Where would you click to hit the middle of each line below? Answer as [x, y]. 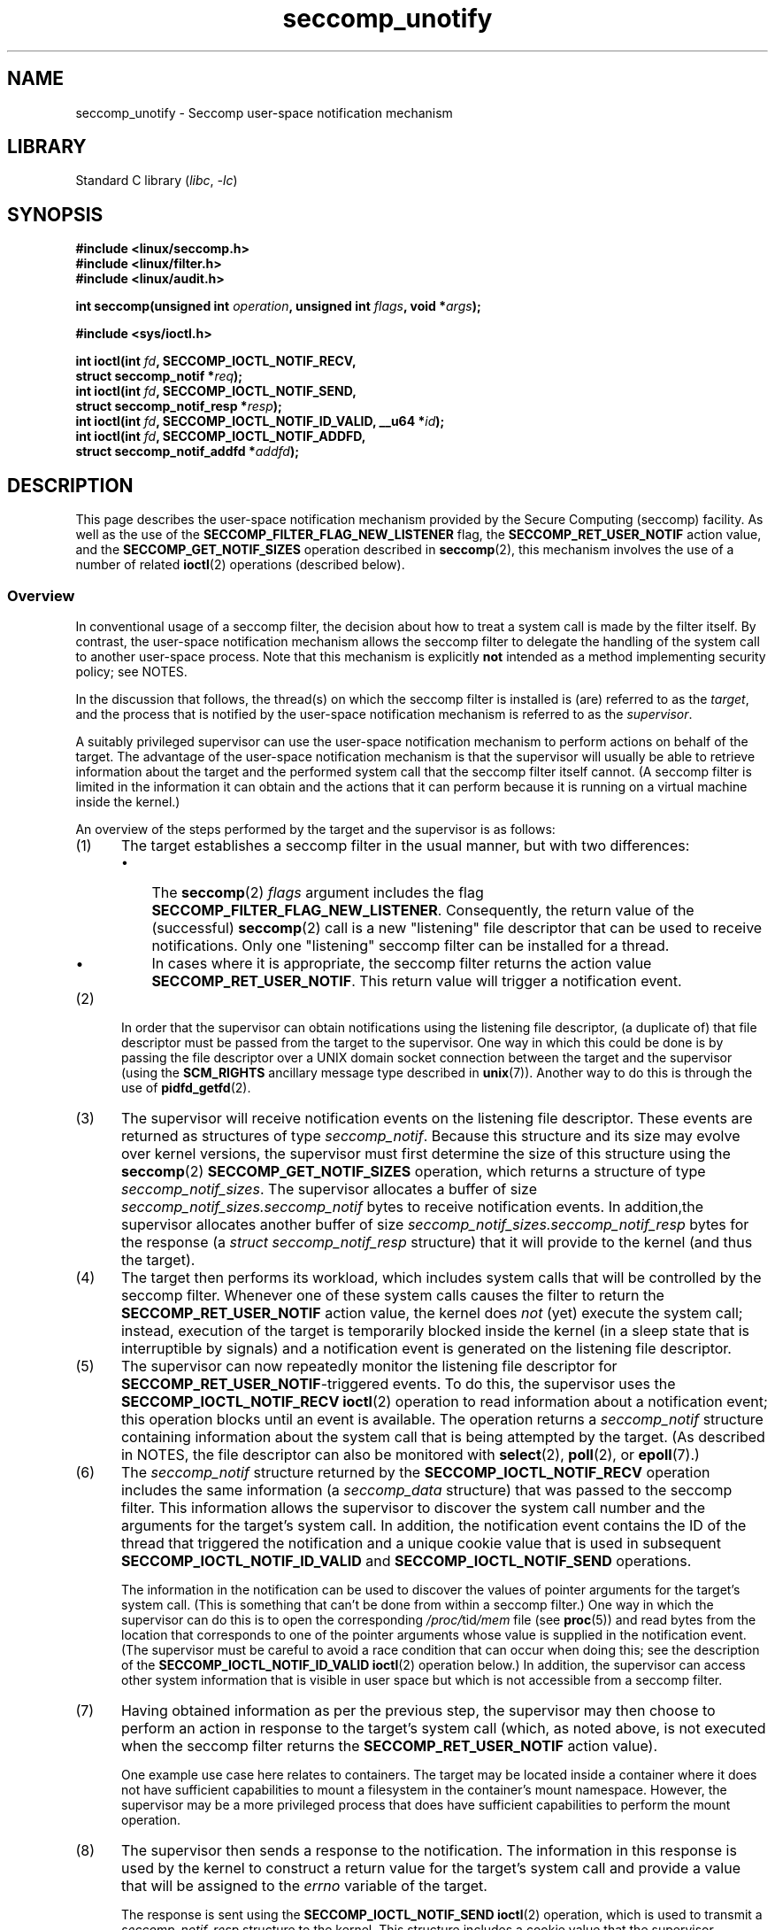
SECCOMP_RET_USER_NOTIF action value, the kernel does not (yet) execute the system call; [432, 1312]
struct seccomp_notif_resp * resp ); [179, 406]
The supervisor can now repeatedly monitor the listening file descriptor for [369, 1366]
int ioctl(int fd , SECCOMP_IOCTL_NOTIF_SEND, [216, 391]
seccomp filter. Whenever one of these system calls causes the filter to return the [392, 1295]
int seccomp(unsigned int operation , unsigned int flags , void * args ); [278, 306]
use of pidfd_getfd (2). [186, 1087]
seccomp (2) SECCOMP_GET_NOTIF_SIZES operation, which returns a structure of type [413, 1171]
